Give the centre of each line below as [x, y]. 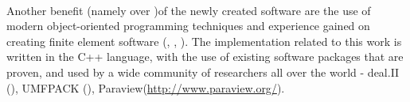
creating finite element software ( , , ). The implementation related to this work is [204, 41]
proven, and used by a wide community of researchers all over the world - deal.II [203, 72]
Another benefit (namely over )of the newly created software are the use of [189, 10]
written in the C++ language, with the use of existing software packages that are [205, 57]
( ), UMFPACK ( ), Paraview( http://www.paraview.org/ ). [146, 87]
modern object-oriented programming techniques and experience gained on [188, 26]
